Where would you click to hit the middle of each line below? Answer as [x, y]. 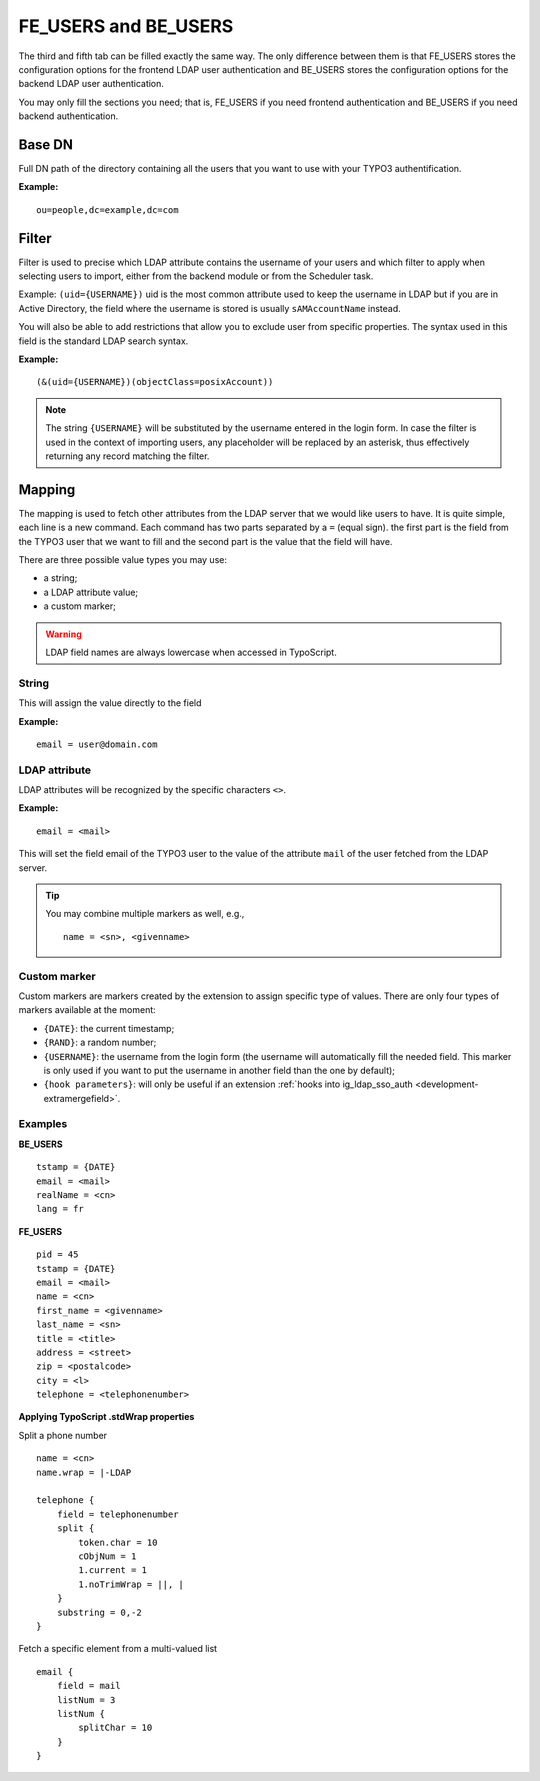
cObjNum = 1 [107, 1556]
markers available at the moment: [87, 1010]
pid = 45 [57, 1254]
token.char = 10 [118, 1542]
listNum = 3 [86, 1699]
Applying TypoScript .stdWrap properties [106, 1417]
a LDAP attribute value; [91, 592]
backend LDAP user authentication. [91, 84]
